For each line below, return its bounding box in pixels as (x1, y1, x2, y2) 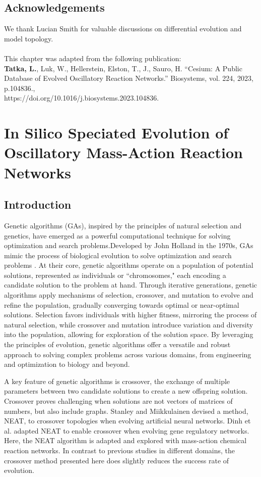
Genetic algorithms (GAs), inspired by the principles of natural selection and (4, 220, 242, 230)
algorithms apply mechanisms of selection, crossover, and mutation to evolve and (4, 290, 253, 300)
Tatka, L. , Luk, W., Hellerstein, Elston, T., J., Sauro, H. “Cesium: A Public (4, 63, 242, 73)
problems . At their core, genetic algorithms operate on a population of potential (4, 260, 253, 270)
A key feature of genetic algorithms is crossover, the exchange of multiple (4, 375, 230, 386)
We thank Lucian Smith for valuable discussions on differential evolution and (4, 23, 242, 34)
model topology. (4, 33, 53, 43)
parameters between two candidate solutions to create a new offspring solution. (4, 386, 248, 396)
